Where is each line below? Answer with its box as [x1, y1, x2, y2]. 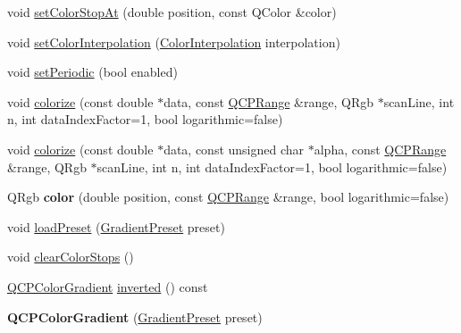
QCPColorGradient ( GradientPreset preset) [7, 307, 263, 326]
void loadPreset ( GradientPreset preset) [7, 217, 225, 236]
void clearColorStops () [7, 247, 134, 266]
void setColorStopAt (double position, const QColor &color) [7, 3, 337, 21]
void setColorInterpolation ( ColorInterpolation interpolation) [7, 32, 340, 51]
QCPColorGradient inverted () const [7, 277, 208, 296]
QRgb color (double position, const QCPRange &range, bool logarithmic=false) [7, 187, 449, 206]
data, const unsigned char [163, 139, 305, 158]
